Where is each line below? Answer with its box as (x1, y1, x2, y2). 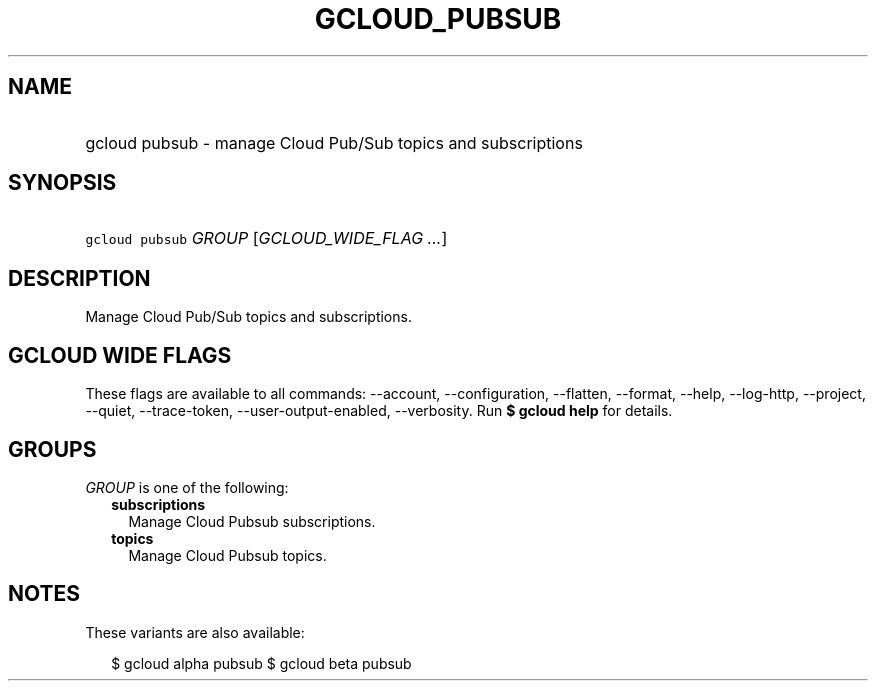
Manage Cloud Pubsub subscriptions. (128, 512, 376, 530)
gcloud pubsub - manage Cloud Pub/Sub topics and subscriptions (85, 132, 583, 153)
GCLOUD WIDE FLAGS (8, 342, 232, 368)
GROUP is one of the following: (85, 478, 289, 496)
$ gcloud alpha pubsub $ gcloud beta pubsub (111, 654, 412, 672)
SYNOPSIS (8, 170, 117, 196)
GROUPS (8, 436, 97, 462)
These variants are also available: (85, 623, 305, 641)
